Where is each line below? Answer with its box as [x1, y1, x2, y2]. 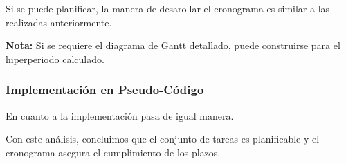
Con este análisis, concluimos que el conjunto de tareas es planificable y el [6, 131, 320, 146]
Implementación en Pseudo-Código [6, 81, 204, 98]
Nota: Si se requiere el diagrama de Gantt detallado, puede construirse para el [6, 38, 340, 53]
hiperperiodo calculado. [6, 51, 104, 66]
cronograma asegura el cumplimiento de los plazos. [6, 145, 221, 159]
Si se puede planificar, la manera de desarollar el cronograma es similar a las [6, 1, 330, 15]
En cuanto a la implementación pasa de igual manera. [6, 108, 234, 122]
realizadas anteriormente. [6, 15, 112, 29]
